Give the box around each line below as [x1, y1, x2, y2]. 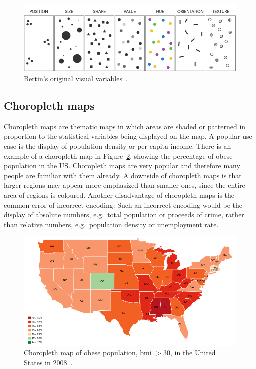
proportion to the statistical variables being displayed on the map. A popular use [4, 131, 252, 141]
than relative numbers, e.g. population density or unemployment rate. [4, 219, 219, 229]
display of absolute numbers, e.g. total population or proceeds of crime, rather [4, 209, 244, 220]
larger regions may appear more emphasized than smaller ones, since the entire [4, 180, 245, 190]
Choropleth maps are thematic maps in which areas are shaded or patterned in [4, 121, 246, 131]
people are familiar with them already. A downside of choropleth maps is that [4, 170, 242, 180]
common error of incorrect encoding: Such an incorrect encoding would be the [4, 199, 243, 210]
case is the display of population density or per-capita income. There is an [4, 141, 231, 151]
